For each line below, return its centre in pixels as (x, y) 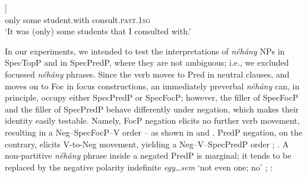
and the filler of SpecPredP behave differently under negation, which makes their (152, 109)
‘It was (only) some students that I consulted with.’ (98, 31)
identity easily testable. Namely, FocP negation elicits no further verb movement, (152, 120)
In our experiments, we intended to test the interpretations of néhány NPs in (145, 51)
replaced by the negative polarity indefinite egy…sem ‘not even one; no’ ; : (139, 167)
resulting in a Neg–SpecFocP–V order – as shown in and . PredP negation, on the (153, 132)
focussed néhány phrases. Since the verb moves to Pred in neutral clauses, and (147, 74)
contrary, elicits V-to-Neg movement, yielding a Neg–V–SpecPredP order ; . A (147, 144)
